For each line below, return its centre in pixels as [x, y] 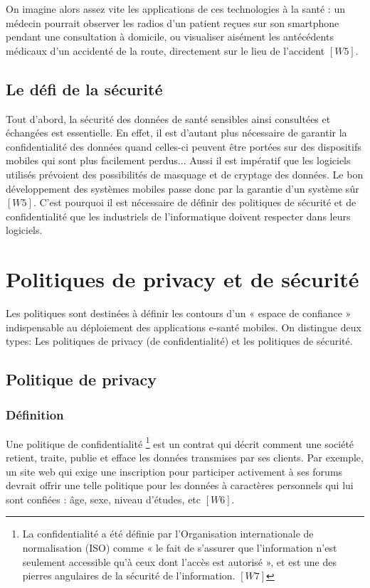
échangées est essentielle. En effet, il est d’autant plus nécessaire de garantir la [176, 133]
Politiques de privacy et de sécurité [183, 279]
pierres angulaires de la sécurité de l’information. [129, 576]
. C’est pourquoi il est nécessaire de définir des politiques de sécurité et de [195, 202]
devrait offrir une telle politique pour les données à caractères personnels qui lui [180, 485]
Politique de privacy [81, 379]
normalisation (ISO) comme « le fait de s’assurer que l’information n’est [180, 548]
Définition [35, 414]
